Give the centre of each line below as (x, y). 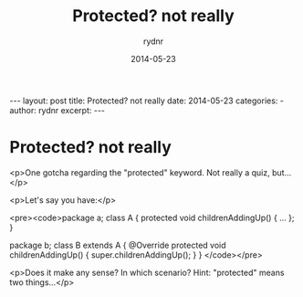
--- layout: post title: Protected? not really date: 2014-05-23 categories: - (147, 101)
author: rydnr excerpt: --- (57, 110)
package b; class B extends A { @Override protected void (118, 245)
